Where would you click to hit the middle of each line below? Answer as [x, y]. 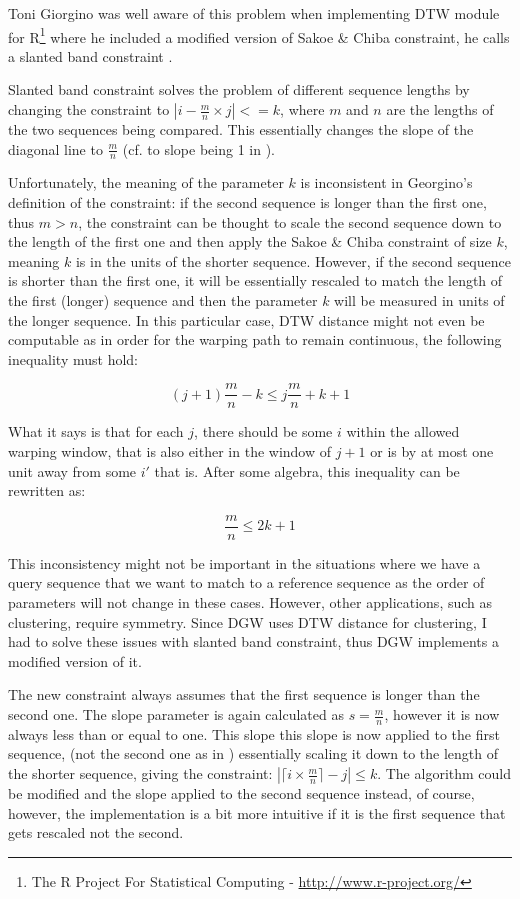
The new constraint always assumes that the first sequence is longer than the [244, 694]
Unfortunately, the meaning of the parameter [146, 182]
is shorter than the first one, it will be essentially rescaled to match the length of [255, 280]
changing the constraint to [89, 109]
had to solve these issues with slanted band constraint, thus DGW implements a [253, 641]
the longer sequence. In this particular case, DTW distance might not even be [246, 319]
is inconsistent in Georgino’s [386, 182]
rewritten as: [47, 490]
